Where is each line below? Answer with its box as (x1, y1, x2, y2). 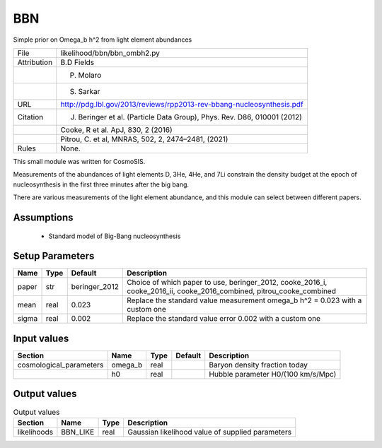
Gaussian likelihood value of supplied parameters (127, 427, 292, 437)
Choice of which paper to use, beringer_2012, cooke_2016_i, (126, 278, 328, 288)
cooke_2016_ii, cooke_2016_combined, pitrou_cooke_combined (126, 286, 336, 296)
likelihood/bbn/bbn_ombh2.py (60, 48, 161, 58)
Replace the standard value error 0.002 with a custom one (126, 314, 321, 324)
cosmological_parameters (17, 360, 104, 370)
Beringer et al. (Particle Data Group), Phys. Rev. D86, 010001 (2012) (78, 112, 302, 122)
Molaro (78, 70, 102, 80)
